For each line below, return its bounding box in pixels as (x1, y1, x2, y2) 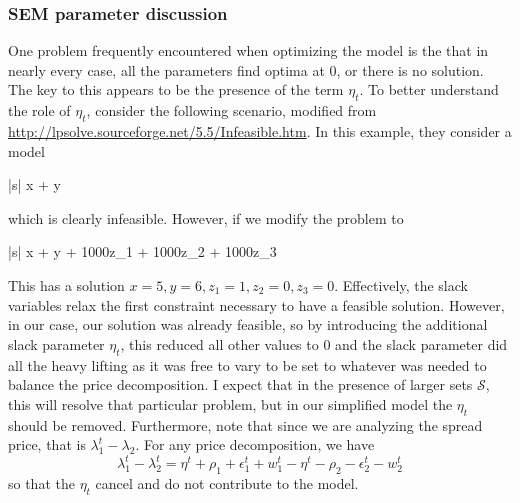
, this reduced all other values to (120, 333, 319, 354)
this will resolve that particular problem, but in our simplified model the (8, 393, 453, 414)
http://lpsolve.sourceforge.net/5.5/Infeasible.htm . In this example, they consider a (8, 121, 512, 141)
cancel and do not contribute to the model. (95, 473, 359, 494)
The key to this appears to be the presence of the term (8, 79, 344, 100)
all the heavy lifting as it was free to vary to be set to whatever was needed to (8, 354, 487, 375)
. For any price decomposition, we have (135, 434, 375, 455)
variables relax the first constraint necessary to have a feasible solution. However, (8, 294, 505, 315)
